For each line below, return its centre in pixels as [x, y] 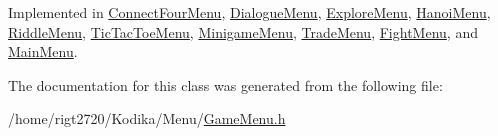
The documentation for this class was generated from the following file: [225, 84]
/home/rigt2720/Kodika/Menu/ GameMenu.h [147, 118]
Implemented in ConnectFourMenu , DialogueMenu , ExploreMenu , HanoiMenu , [249, 12]
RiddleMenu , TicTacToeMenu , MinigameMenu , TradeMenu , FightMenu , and [243, 31]
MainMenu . [43, 51]
